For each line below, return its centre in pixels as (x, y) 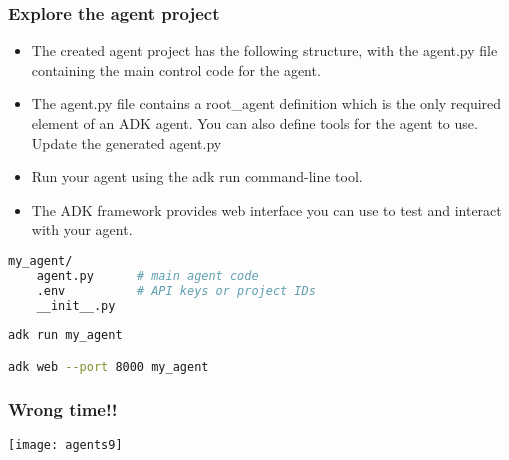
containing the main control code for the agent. (176, 69)
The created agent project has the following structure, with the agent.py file (264, 50)
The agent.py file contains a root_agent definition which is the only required (266, 103)
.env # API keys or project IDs (176, 290)
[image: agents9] (65, 444)
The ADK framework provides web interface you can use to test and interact (266, 209)
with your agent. (82, 229)
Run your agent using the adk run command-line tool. (197, 176)
